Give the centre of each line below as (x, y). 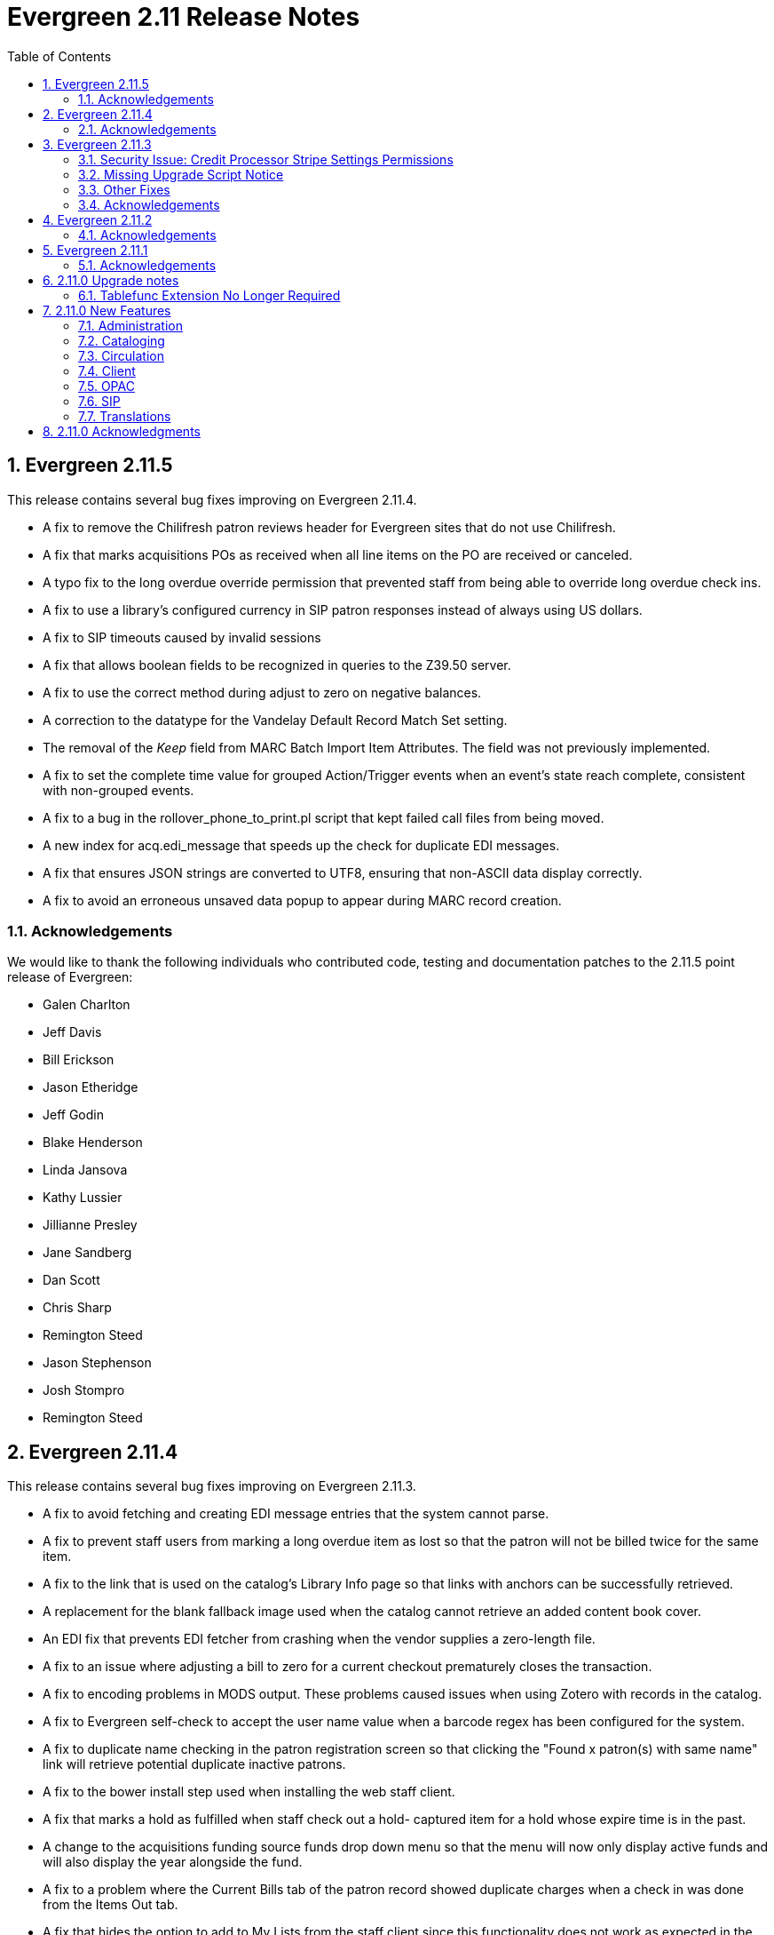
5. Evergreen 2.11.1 (95, 250)
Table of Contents (59, 56)
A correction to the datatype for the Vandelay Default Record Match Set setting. (275, 720)
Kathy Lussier (83, 1198)
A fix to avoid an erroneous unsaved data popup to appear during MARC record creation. (302, 900)
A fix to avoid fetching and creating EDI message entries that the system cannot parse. (296, 1514)
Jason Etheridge (91, 1087)
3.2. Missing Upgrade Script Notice (181, 174)
